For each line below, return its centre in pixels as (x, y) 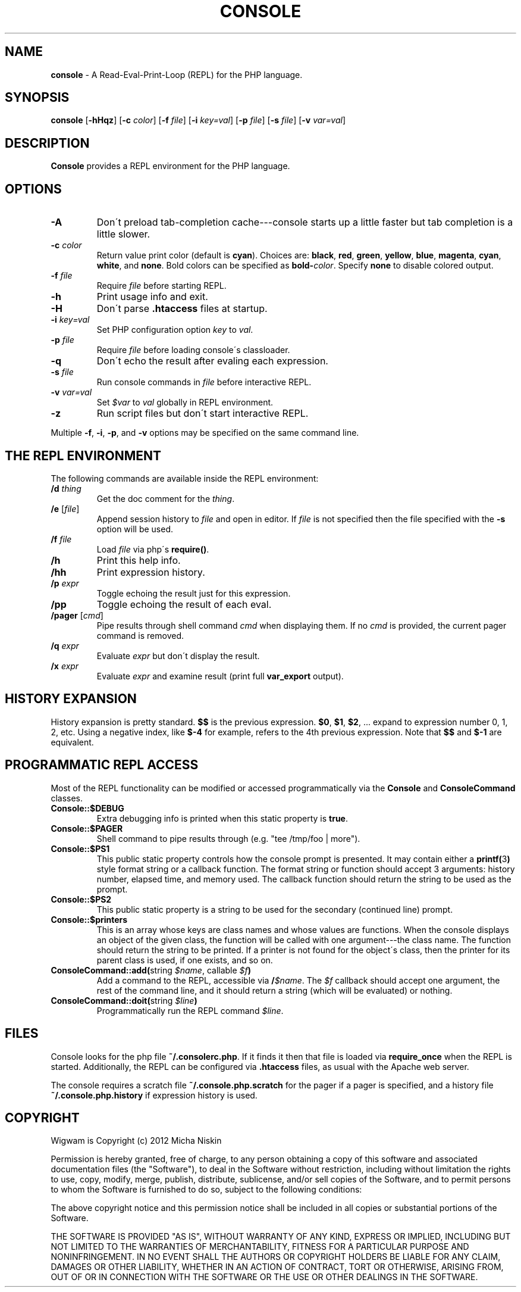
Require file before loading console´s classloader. (193, 350)
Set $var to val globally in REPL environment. (185, 402)
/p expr (65, 583)
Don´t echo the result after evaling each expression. (212, 361)
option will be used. (135, 529)
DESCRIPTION (47, 143)
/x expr (65, 666)
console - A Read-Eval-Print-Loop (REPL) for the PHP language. (177, 74)
